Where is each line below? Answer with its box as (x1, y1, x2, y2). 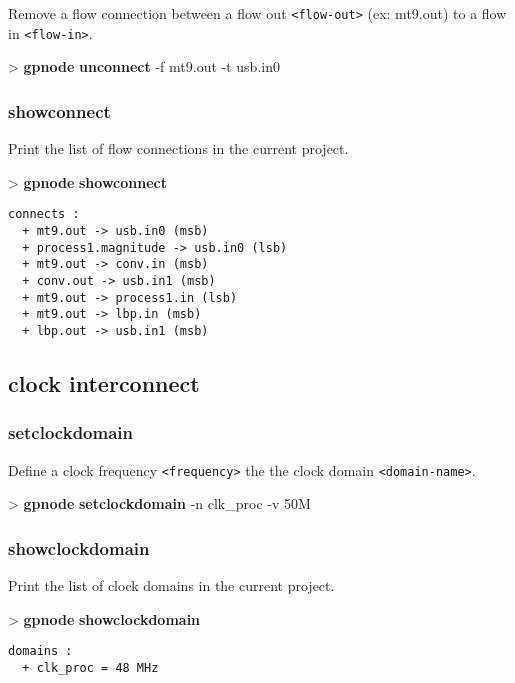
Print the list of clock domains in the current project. (8, 575, 335, 596)
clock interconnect (8, 367, 200, 398)
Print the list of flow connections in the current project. (8, 138, 349, 159)
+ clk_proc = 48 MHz (22, 660, 159, 675)
